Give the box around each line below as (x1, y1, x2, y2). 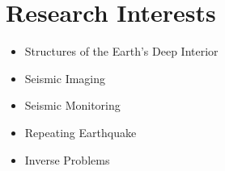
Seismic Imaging (24, 69, 106, 86)
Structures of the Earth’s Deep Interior (24, 43, 219, 60)
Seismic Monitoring (24, 97, 121, 114)
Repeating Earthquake (24, 123, 137, 140)
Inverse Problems (24, 151, 110, 168)
